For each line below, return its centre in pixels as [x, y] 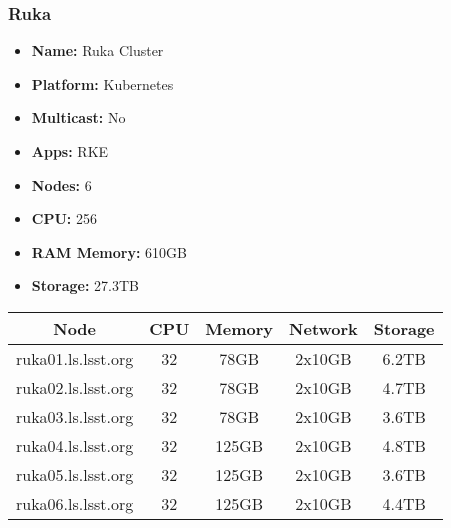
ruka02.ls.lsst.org [75, 387]
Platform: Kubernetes [102, 83]
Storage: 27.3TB [85, 285]
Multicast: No [78, 117]
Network [323, 328]
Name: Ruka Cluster [97, 50]
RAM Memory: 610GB [109, 251]
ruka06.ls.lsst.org [75, 503]
